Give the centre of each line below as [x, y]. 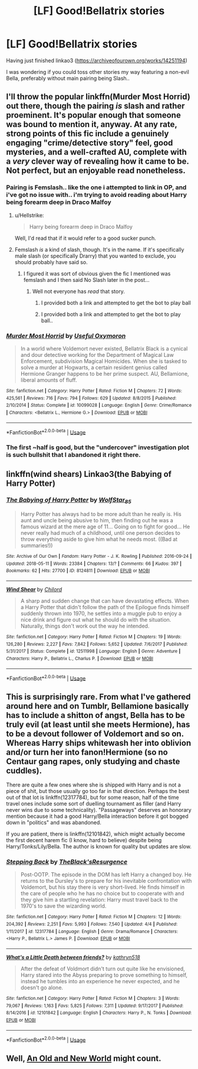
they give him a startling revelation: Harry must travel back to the [99, 900]
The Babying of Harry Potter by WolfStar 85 [69, 501]
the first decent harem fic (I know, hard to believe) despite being [84, 840]
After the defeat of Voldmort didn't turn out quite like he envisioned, [103, 969]
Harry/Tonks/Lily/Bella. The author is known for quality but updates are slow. [99, 847]
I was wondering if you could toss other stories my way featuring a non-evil [98, 72]
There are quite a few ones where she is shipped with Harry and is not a [93, 785]
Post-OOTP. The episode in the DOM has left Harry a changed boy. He [106, 875]
